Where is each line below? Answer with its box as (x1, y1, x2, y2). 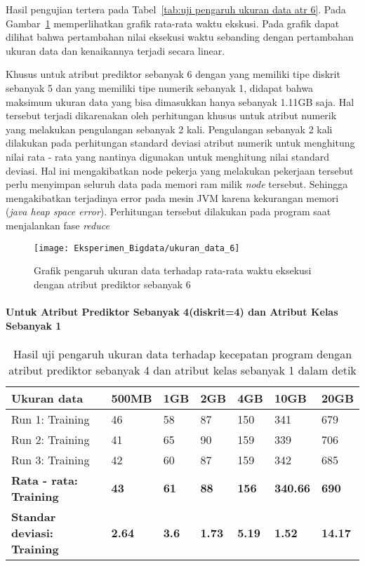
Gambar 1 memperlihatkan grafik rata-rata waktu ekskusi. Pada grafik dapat (6, 15, 340, 30)
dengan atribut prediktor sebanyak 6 (34, 276, 191, 291)
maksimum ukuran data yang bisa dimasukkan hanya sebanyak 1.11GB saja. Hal (6, 94, 354, 109)
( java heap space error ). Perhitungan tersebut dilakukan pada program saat (6, 204, 331, 219)
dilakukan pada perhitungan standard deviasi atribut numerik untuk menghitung (6, 135, 355, 150)
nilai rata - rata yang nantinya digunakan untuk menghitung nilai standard (6, 149, 330, 163)
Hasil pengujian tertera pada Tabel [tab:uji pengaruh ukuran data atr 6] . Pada (6, 2, 346, 16)
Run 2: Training (11, 431, 90, 447)
